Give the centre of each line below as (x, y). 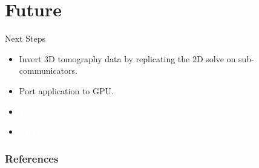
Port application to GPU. (66, 90)
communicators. (48, 70)
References (32, 158)
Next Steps (25, 38)
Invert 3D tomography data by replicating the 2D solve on (127, 58)
